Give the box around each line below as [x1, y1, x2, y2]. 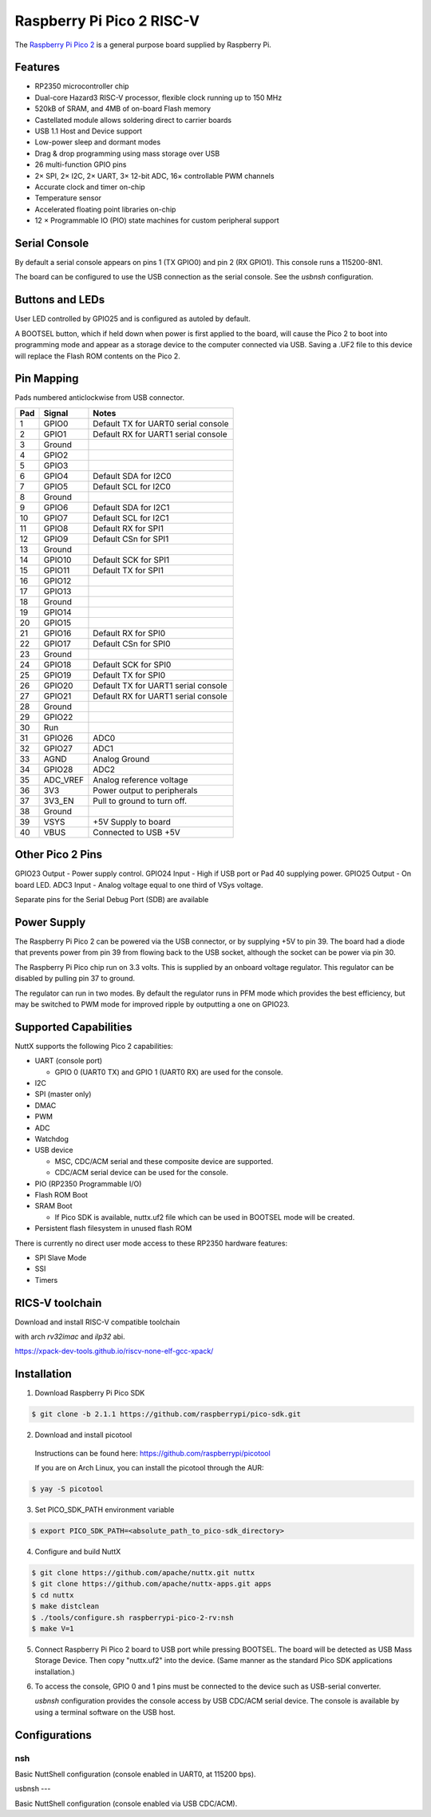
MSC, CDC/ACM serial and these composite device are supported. [54, 1156, 274, 1166]
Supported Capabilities [14, 1020, 132, 1034]
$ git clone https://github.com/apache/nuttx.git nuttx [31, 1568, 255, 1577]
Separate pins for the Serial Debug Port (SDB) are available [14, 895, 209, 905]
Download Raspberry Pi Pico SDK [34, 1388, 145, 1398]
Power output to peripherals [93, 785, 198, 796]
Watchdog [34, 1134, 69, 1143]
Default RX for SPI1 [93, 523, 164, 534]
